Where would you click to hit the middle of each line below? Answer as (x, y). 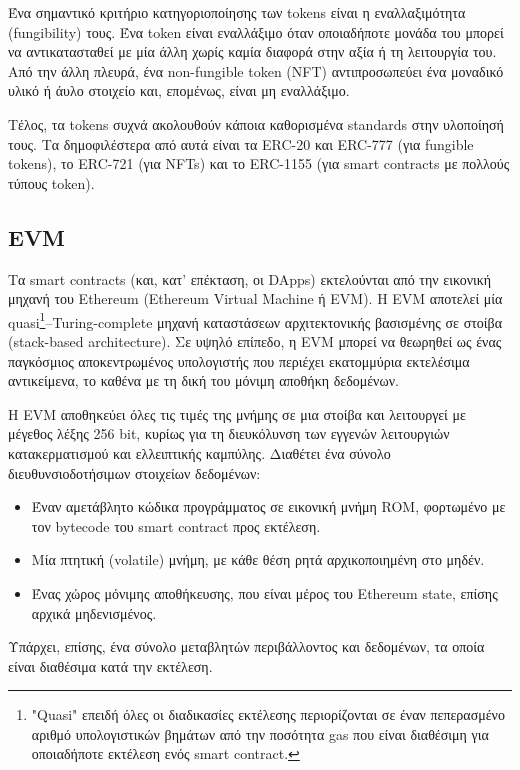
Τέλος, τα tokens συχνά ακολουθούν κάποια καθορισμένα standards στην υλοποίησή (256, 123)
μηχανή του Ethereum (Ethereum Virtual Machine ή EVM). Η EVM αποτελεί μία (255, 298)
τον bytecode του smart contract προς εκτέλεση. (176, 525)
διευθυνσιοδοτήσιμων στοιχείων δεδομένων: (134, 472)
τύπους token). (51, 182)
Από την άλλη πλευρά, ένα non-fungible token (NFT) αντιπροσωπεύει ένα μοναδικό (256, 70)
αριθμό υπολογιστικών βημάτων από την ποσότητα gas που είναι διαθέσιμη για (260, 733)
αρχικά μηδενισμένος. (94, 612)
